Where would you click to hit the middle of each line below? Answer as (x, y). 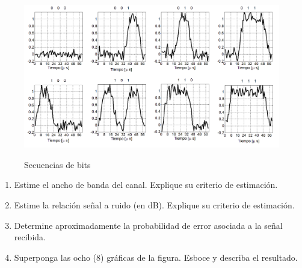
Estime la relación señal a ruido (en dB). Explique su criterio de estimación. (154, 205)
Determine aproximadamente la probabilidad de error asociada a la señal (148, 225)
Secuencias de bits (57, 164)
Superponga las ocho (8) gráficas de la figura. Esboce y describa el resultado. (156, 257)
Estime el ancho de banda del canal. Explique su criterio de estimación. (146, 185)
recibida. (30, 237)
